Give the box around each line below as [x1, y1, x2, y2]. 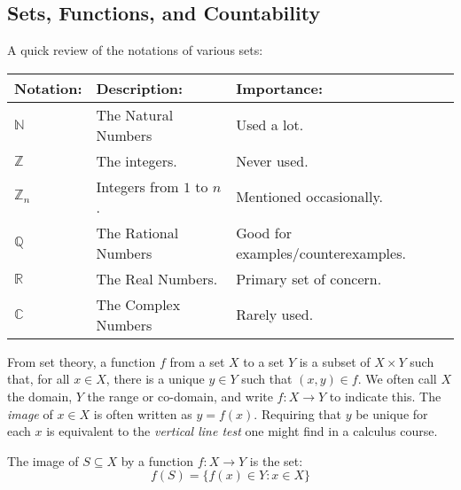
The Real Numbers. [96, 268, 218, 289]
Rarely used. [236, 304, 314, 325]
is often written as [93, 404, 192, 423]
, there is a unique [105, 369, 205, 388]
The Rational [96, 222, 179, 243]
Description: [96, 77, 184, 98]
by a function [121, 451, 193, 470]
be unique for [356, 404, 428, 423]
